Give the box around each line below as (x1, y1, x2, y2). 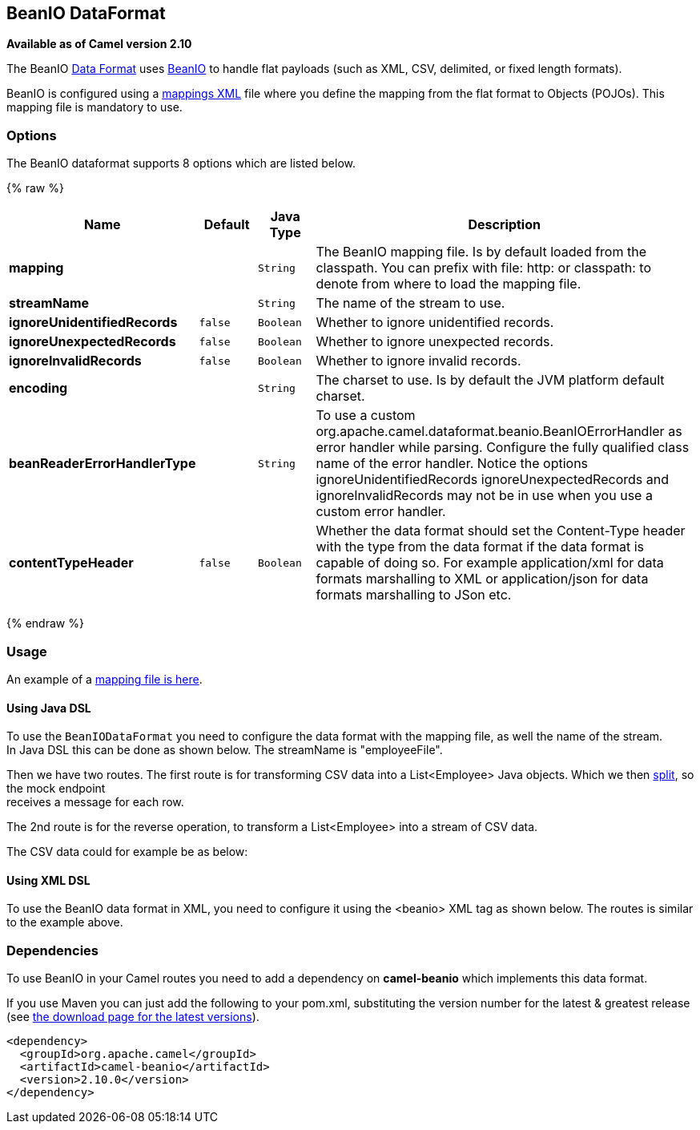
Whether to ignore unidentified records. (316, 314, 554, 331)
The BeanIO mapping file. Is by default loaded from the (316, 244, 646, 260)
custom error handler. (316, 503, 446, 520)
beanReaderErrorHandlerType (9, 455, 196, 472)
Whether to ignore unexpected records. (316, 333, 554, 350)
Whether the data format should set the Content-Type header (316, 523, 686, 539)
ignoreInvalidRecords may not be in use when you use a (316, 487, 653, 504)
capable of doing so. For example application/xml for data (316, 555, 664, 571)
